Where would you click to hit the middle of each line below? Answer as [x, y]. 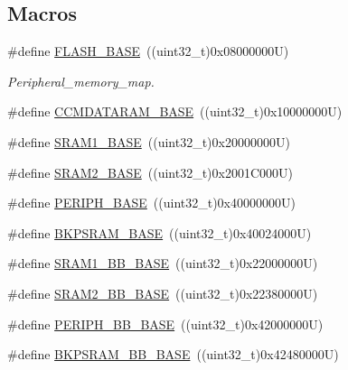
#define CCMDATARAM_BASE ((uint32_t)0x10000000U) [175, 111]
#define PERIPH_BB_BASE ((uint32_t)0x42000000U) [165, 324]
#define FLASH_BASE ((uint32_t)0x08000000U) [148, 51]
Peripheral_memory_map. [81, 81]
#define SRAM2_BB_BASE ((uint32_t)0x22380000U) [163, 293]
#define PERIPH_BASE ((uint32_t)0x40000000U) [151, 203]
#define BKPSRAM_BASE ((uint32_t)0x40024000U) [160, 232]
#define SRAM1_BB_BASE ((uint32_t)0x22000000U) [163, 263]
